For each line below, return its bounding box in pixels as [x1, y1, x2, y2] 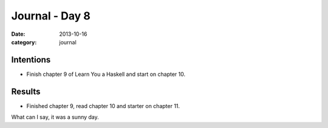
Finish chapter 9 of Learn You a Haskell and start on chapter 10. [26, 70, 185, 78]
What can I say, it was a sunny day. [11, 113, 100, 121]
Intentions [11, 55, 51, 65]
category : [11, 38, 37, 45]
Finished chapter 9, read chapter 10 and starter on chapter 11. [26, 102, 180, 109]
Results [11, 86, 41, 96]
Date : [11, 30, 26, 38]
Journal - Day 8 [11, 9, 91, 22]
